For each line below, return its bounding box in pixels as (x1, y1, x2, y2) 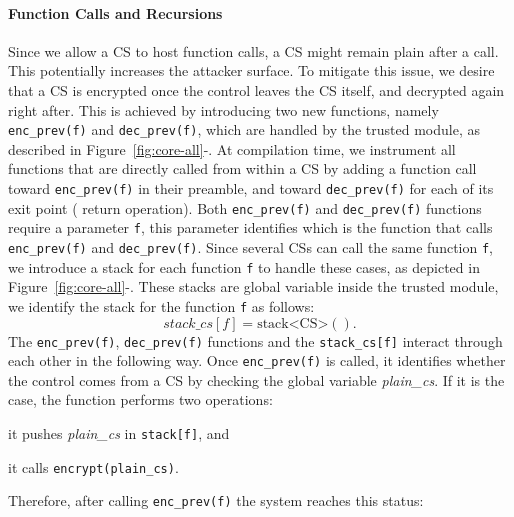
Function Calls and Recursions (8, 2, 223, 23)
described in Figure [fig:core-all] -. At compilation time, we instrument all (8, 138, 456, 159)
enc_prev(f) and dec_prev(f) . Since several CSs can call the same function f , (8, 236, 493, 257)
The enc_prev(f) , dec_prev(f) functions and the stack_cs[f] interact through (8, 330, 503, 351)
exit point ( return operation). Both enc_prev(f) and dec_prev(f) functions (8, 197, 482, 218)
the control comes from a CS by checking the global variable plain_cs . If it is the (8, 369, 505, 390)
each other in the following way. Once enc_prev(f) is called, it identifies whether (8, 350, 506, 371)
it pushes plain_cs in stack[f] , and (8, 423, 230, 444)
